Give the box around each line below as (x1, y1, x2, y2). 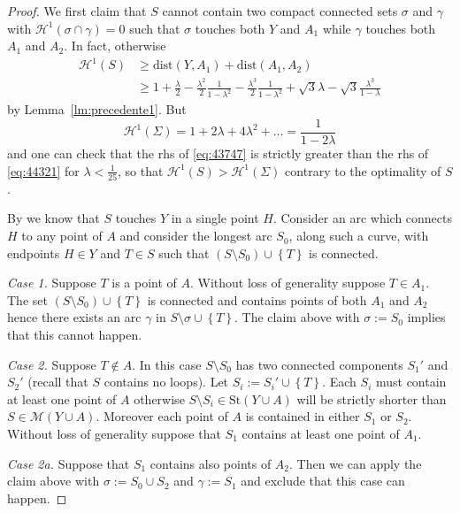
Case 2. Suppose (7, 355, 96, 373)
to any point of (21, 226, 103, 245)
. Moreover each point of (96, 407, 228, 425)
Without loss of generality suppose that (7, 424, 221, 442)
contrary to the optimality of (285, 161, 441, 180)
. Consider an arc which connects (272, 209, 453, 227)
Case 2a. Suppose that (7, 454, 130, 472)
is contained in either (245, 407, 360, 425)
